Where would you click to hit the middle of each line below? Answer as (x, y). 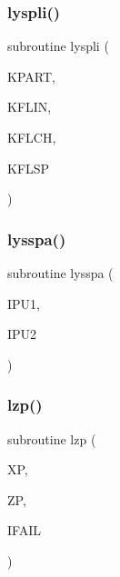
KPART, (31, 76)
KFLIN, (30, 107)
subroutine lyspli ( (58, 46)
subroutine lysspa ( (60, 273)
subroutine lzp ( (52, 438)
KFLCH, (32, 137)
